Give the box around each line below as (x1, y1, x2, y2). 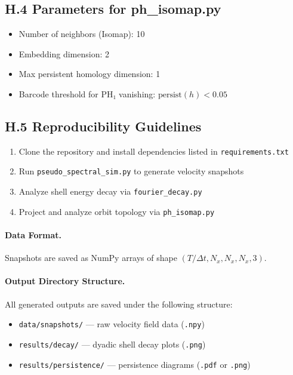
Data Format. (5, 229, 62, 241)
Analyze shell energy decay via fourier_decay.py (18, 185, 202, 198)
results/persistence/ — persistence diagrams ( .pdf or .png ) (18, 358, 251, 370)
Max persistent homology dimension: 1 (18, 67, 161, 80)
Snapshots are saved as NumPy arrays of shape (5, 251, 177, 264)
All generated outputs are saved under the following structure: (5, 297, 233, 310)
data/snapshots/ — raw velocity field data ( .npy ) (18, 318, 205, 330)
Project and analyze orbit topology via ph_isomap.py (18, 205, 215, 217)
